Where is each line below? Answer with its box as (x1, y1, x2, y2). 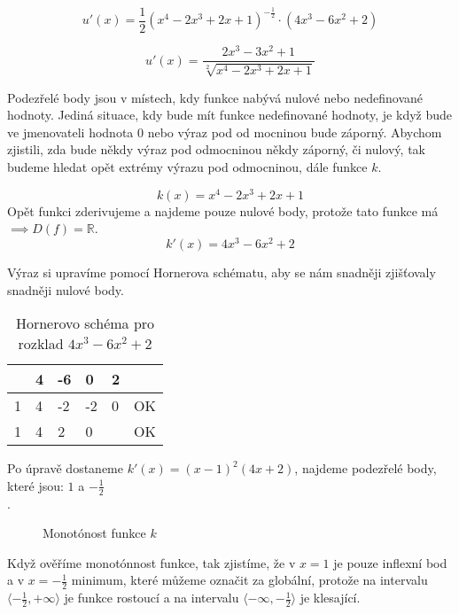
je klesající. (300, 588, 361, 607)
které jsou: (7, 476, 64, 494)
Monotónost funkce (43, 524, 146, 542)
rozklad (18, 333, 64, 354)
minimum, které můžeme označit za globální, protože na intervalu (71, 571, 428, 589)
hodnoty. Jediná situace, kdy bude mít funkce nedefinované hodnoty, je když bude (7, 105, 453, 124)
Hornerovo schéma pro (15, 313, 155, 334)
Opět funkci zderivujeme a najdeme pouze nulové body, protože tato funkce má (7, 201, 439, 220)
